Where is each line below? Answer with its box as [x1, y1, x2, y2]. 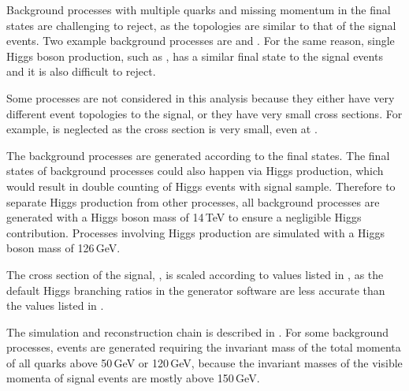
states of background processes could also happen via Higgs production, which [6, 162, 384, 179]
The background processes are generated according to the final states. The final [6, 147, 390, 163]
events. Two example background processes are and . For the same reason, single [6, 32, 395, 49]
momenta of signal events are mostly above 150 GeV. [6, 370, 260, 386]
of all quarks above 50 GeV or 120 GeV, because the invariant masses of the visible [6, 354, 403, 371]
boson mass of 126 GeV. [6, 240, 121, 256]
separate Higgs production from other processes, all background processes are [6, 193, 380, 210]
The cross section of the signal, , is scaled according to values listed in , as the [6, 266, 384, 282]
